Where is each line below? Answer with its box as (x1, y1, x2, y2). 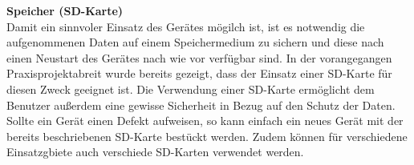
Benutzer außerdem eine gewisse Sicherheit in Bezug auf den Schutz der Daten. (6, 96, 396, 113)
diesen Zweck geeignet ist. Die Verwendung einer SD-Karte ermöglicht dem (6, 80, 375, 97)
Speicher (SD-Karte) (6, 2, 124, 18)
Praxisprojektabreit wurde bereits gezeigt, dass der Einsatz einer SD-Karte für (6, 65, 392, 82)
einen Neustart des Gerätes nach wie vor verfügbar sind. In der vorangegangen (6, 49, 392, 66)
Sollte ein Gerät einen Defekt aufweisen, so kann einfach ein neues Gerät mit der (6, 112, 404, 129)
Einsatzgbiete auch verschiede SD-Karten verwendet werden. (6, 143, 304, 160)
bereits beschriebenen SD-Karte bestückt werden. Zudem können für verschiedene (6, 127, 408, 144)
